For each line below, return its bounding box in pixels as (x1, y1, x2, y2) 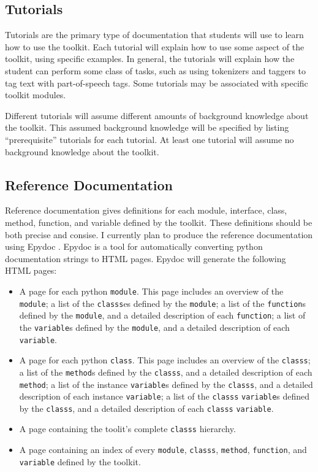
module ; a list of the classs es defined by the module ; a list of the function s (19, 296, 306, 309)
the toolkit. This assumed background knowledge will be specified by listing (5, 121, 289, 134)
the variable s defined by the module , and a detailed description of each (19, 320, 290, 333)
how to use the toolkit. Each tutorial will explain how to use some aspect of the (5, 40, 305, 53)
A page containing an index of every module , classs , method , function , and (19, 443, 307, 456)
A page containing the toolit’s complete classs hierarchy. (19, 422, 236, 435)
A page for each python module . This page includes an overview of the (19, 284, 284, 297)
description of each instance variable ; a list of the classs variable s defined (19, 390, 310, 403)
